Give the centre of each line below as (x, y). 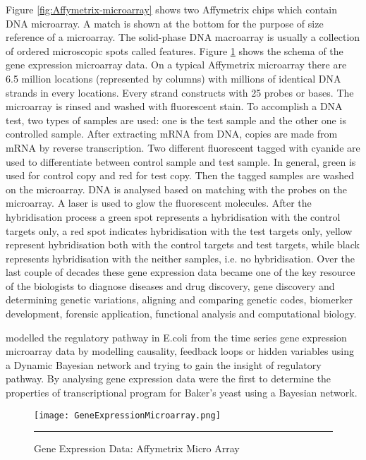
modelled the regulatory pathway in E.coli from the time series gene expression (176, 337)
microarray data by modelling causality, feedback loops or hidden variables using (180, 351)
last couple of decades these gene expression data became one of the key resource (181, 272)
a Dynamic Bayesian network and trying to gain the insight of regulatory (164, 364)
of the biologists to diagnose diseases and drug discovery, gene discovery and (170, 285)
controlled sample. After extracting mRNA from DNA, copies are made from (172, 134)
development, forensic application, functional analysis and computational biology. (181, 314)
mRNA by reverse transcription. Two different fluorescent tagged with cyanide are (183, 147)
